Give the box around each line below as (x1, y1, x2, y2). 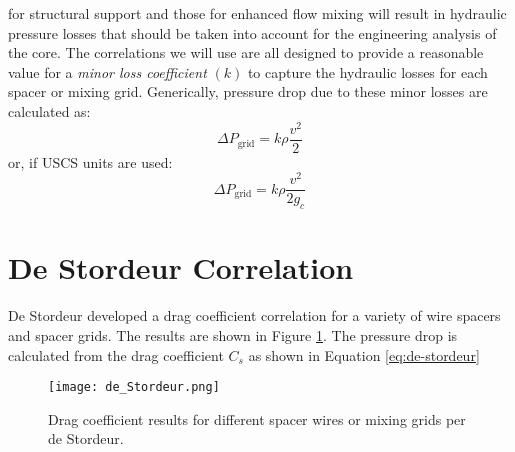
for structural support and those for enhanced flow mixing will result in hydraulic (8, 3, 507, 23)
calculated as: (8, 100, 91, 121)
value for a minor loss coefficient (8, 61, 207, 82)
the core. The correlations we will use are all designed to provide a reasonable (8, 42, 484, 63)
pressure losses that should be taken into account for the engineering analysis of (8, 22, 497, 43)
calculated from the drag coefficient (8, 344, 224, 365)
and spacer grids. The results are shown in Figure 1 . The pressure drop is (8, 324, 458, 345)
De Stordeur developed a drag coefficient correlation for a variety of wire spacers (8, 305, 501, 326)
